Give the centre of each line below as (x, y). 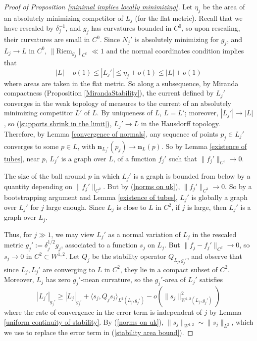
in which (107, 176)
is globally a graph (219, 197)
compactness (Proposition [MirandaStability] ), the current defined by (109, 93)
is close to (131, 207)
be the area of (224, 6)
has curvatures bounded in (131, 28)
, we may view (73, 234)
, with (86, 146)
